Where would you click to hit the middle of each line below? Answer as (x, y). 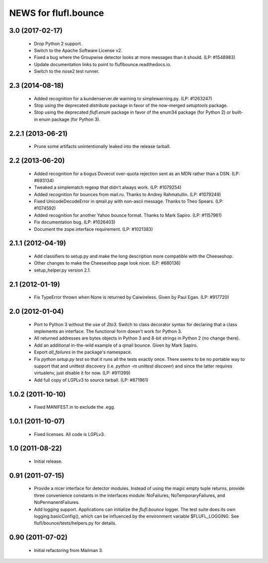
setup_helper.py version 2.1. (63, 270)
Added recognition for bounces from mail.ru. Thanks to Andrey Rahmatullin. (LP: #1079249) (128, 194)
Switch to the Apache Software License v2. (78, 50)
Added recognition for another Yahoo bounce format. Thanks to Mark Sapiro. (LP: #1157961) (128, 215)
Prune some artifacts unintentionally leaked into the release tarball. (102, 146)
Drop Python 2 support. (58, 43)
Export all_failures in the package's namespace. (83, 352)
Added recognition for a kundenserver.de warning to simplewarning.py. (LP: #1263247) (123, 98)
